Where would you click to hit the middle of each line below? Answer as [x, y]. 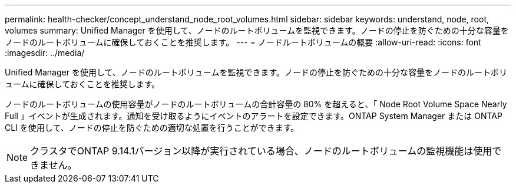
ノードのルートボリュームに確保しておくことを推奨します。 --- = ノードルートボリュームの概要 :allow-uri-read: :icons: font [243, 42]
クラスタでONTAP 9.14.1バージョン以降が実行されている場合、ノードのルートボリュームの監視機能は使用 [261, 151]
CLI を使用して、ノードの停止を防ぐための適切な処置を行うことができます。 [152, 128]
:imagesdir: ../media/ [45, 53]
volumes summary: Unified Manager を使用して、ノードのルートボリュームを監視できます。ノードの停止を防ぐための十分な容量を [257, 30]
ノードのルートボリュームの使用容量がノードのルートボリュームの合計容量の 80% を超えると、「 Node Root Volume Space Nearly [256, 104]
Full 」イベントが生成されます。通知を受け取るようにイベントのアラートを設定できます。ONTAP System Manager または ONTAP [254, 116]
